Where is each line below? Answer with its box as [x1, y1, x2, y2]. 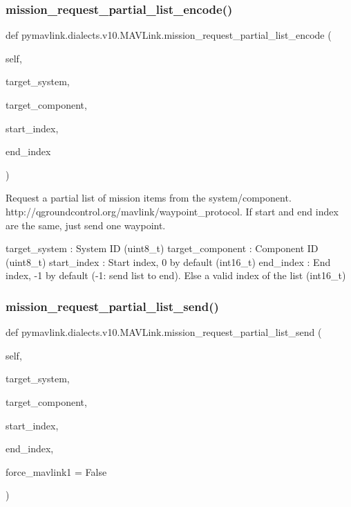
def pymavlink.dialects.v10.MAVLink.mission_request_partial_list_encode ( [6, 28, 332, 42]
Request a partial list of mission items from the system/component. [6, 190, 292, 205]
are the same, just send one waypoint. [6, 217, 166, 232]
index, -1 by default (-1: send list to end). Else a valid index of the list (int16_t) [6, 268, 346, 283]
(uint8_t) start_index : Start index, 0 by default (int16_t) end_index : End [6, 254, 331, 269]
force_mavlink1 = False [6, 464, 107, 479]
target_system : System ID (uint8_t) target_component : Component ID [6, 241, 319, 256]
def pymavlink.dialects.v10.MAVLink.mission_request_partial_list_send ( [6, 325, 322, 339]
